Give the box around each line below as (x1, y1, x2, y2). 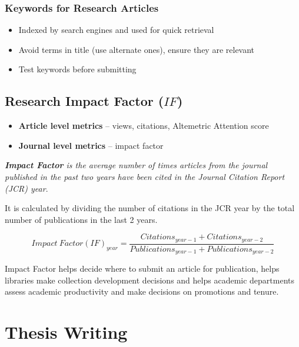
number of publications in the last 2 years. (5, 213, 158, 225)
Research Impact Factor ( (5, 92, 164, 110)
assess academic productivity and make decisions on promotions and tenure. (5, 285, 279, 298)
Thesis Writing (5, 320, 128, 344)
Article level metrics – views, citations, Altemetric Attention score (18, 119, 269, 132)
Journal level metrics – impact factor (18, 139, 164, 151)
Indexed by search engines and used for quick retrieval (18, 24, 214, 36)
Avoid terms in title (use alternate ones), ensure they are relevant (18, 43, 255, 55)
